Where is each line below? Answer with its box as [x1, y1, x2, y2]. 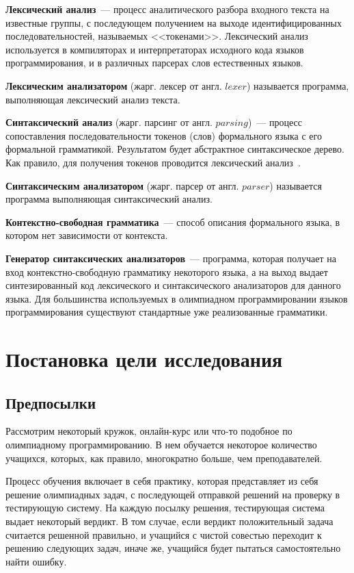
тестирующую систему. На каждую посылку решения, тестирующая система [5, 500, 325, 515]
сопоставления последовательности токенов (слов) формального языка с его [5, 128, 322, 142]
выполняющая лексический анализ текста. [5, 92, 180, 106]
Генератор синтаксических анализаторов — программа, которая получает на [5, 251, 336, 265]
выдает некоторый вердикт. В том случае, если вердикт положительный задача [5, 514, 333, 529]
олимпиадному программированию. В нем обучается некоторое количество [5, 437, 317, 452]
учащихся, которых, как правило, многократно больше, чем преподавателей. [5, 450, 323, 465]
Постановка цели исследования [5, 345, 283, 373]
